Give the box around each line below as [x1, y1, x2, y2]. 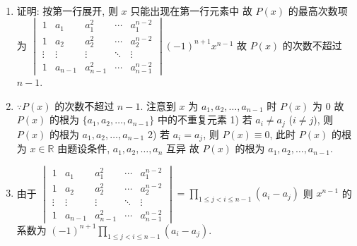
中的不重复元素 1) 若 [157, 112, 252, 127]
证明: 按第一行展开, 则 [16, 3, 118, 18]
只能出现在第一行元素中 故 [130, 3, 252, 18]
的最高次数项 [288, 3, 348, 18]
